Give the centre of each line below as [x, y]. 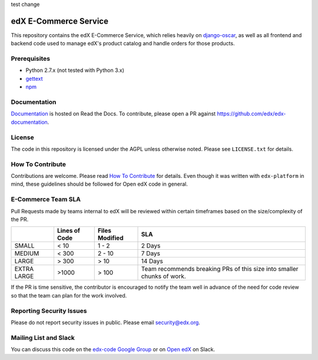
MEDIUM [27, 253]
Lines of [69, 231]
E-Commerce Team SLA [46, 199]
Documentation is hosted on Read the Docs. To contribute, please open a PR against [113, 114]
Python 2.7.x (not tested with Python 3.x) [75, 70]
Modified [110, 238]
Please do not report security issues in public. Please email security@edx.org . [105, 322]
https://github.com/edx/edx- [251, 114]
